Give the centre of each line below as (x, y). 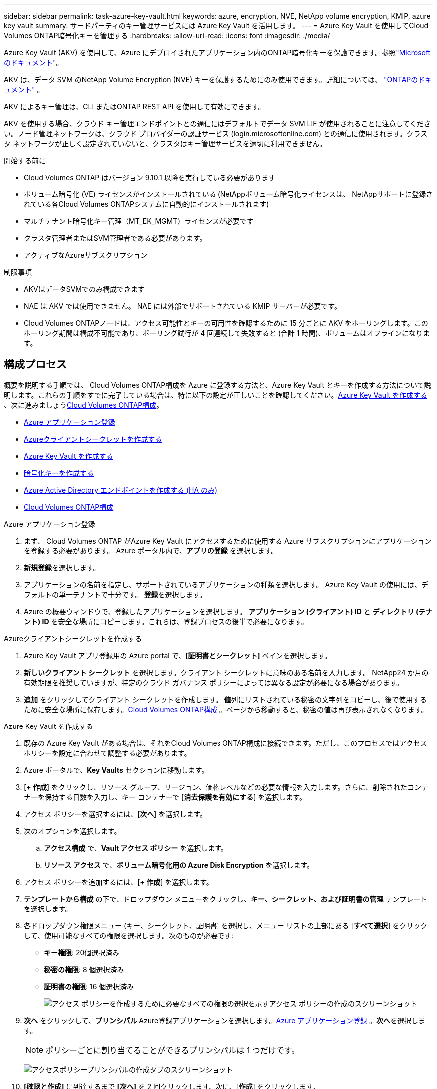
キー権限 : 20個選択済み (82, 952)
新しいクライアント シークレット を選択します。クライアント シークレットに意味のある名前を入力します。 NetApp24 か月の (226, 672)
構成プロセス (35, 364)
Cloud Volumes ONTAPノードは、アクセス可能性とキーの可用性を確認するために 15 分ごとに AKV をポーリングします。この (226, 323)
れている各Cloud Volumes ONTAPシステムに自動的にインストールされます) (147, 204)
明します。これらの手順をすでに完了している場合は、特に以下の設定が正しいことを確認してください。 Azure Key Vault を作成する (216, 395)
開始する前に (25, 160)
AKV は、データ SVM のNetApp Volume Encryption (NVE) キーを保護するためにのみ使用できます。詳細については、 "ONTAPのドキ (218, 80)
